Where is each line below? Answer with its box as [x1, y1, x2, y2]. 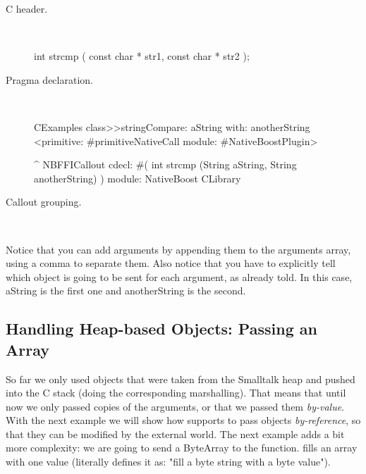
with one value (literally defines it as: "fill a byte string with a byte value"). [6, 454, 331, 469]
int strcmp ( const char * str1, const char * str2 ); [34, 49, 250, 63]
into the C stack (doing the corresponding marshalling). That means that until [6, 385, 346, 400]
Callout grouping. [6, 194, 82, 209]
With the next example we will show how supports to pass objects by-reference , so [6, 413, 361, 428]
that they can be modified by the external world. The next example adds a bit [6, 426, 345, 441]
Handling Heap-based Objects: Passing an [6, 318, 317, 339]
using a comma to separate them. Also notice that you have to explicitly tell [6, 256, 336, 270]
